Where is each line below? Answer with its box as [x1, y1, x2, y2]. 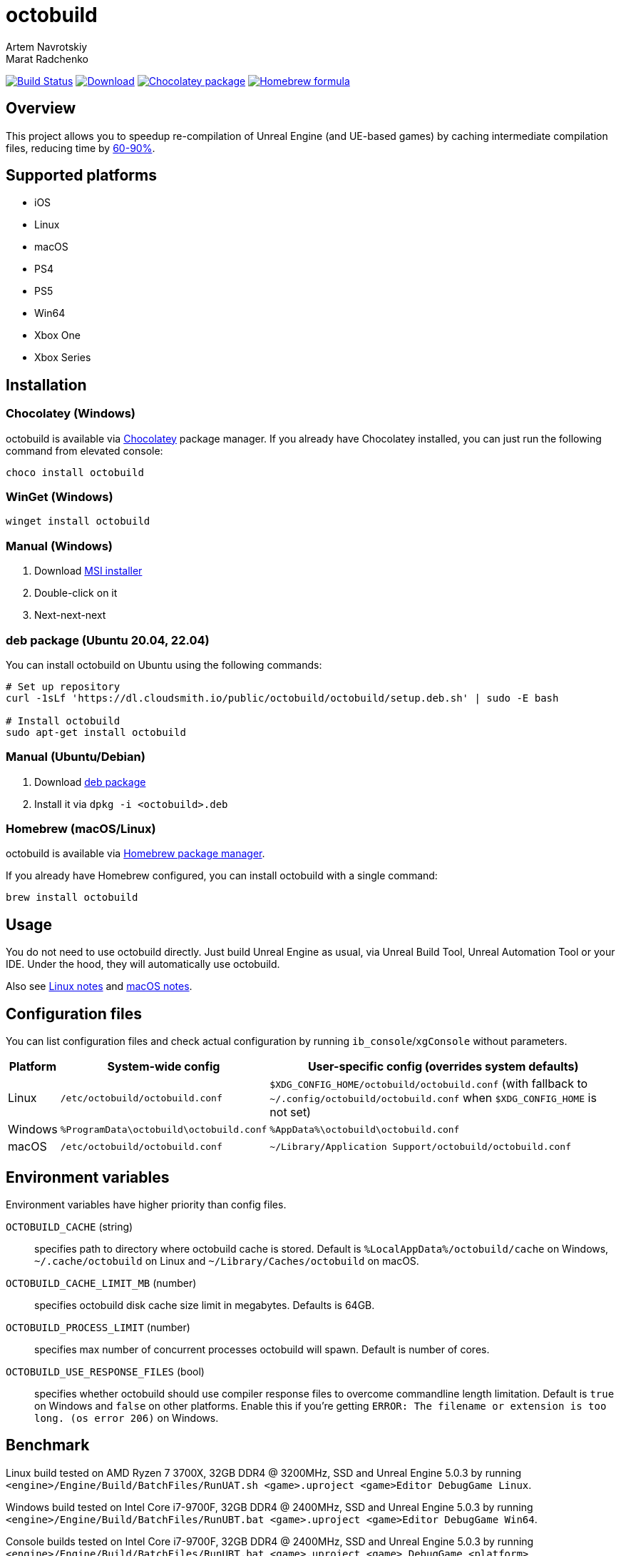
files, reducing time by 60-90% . [6, 141, 155, 154]
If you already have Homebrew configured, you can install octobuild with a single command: [6, 869, 438, 882]
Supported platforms [6, 166, 157, 185]
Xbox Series [34, 351, 91, 364]
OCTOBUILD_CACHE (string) [6, 1220, 133, 1233]
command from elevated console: [6, 444, 163, 457]
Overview [6, 99, 76, 118]
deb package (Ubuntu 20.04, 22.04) [6, 632, 210, 647]
